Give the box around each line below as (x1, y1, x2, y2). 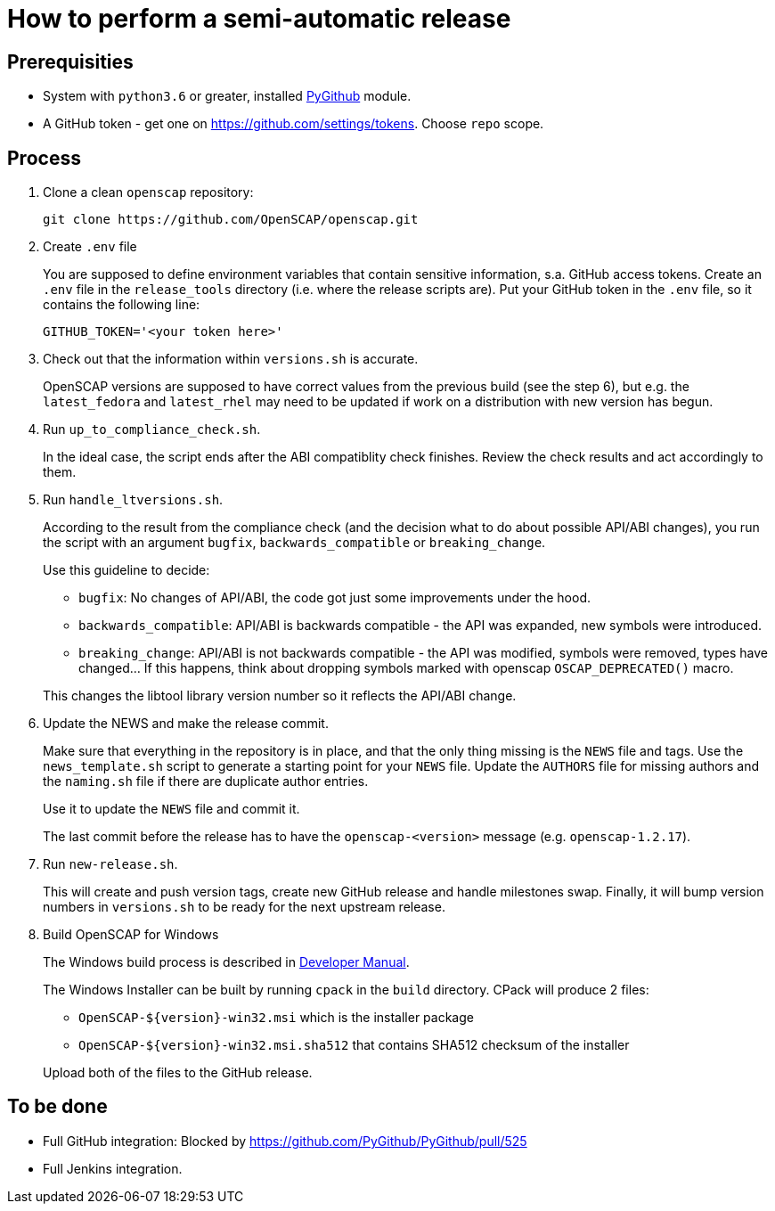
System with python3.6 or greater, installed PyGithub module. (43, 88, 412, 104)
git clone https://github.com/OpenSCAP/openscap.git (43, 212, 419, 227)
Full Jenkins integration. (43, 1160, 183, 1176)
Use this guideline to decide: (43, 562, 210, 578)
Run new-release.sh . (43, 856, 178, 872)
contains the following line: (43, 297, 200, 313)
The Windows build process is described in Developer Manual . (43, 954, 410, 970)
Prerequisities (7, 50, 134, 73)
